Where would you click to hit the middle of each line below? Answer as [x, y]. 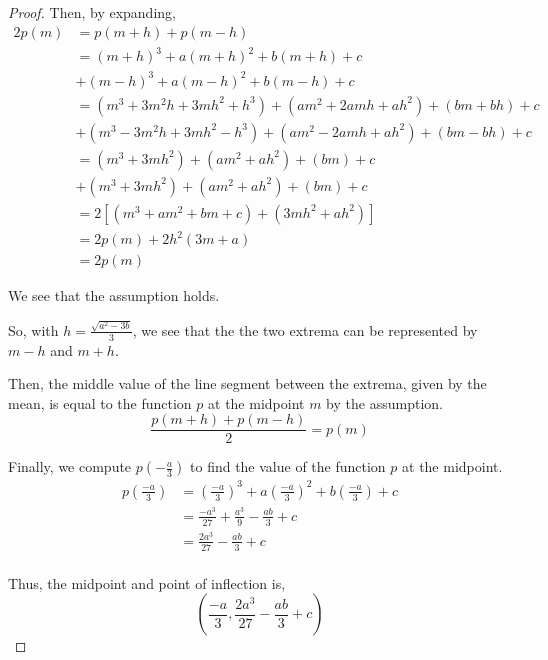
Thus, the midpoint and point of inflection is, [147, 582]
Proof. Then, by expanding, [92, 12]
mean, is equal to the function [100, 402]
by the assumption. [384, 402]
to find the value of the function [288, 466]
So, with [33, 329]
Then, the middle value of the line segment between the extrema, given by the [247, 383]
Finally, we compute [70, 466]
